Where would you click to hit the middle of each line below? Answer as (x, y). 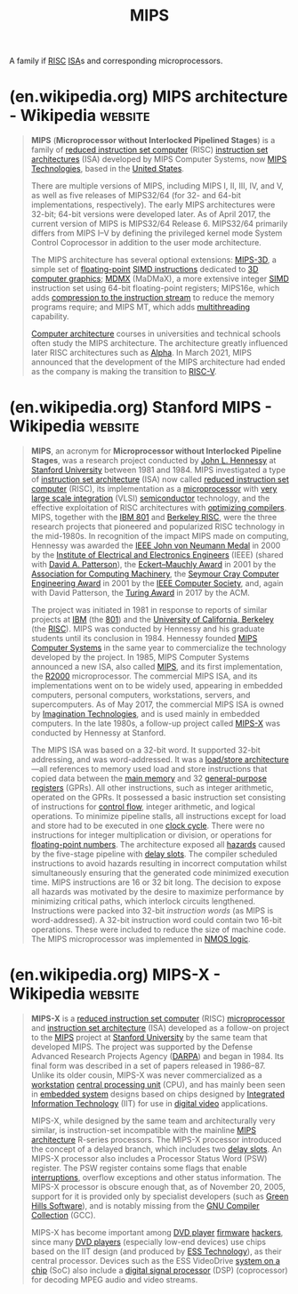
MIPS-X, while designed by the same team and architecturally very (153, 1121)
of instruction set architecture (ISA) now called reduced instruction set (160, 479)
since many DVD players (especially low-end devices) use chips (149, 1242)
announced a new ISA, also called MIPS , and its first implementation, (157, 667)
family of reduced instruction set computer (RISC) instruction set (149, 150)
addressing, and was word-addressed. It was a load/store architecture (160, 760)
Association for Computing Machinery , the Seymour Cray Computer (155, 574)
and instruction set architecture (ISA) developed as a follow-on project (160, 1028)
